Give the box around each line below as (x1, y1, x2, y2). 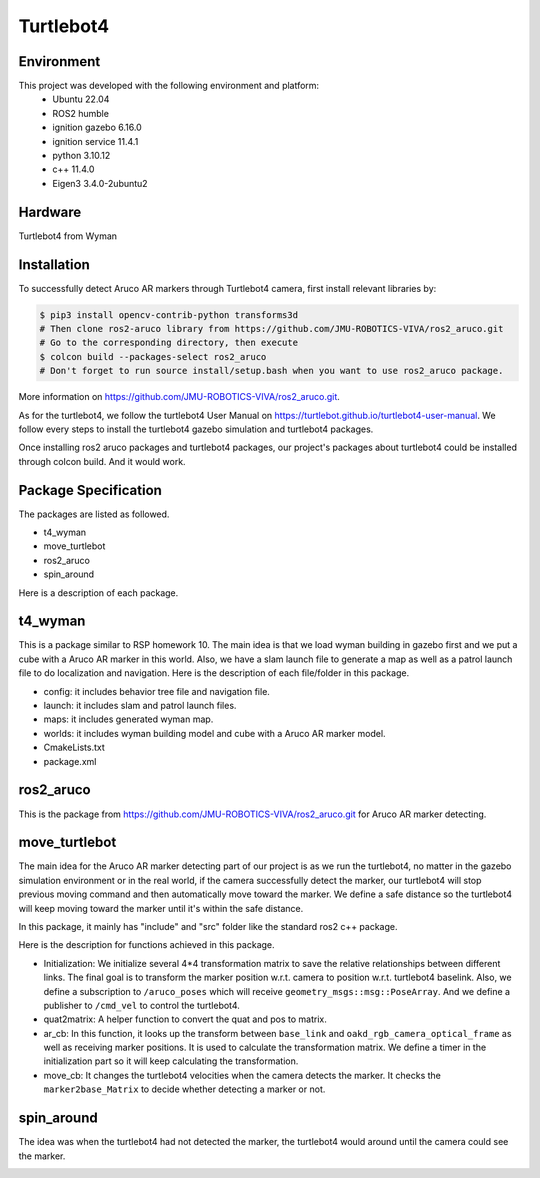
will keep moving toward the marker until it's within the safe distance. (18, 902, 304, 914)
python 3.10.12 (52, 150, 111, 162)
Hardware (18, 203, 82, 220)
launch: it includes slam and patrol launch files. (43, 700, 237, 712)
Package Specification (18, 481, 162, 499)
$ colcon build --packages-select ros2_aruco (39, 351, 267, 362)
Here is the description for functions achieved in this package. (18, 939, 275, 951)
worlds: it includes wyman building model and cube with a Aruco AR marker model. (43, 727, 386, 739)
